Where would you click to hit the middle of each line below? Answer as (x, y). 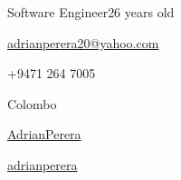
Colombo (32, 103)
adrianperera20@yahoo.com (83, 42)
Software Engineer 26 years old (91, 12)
